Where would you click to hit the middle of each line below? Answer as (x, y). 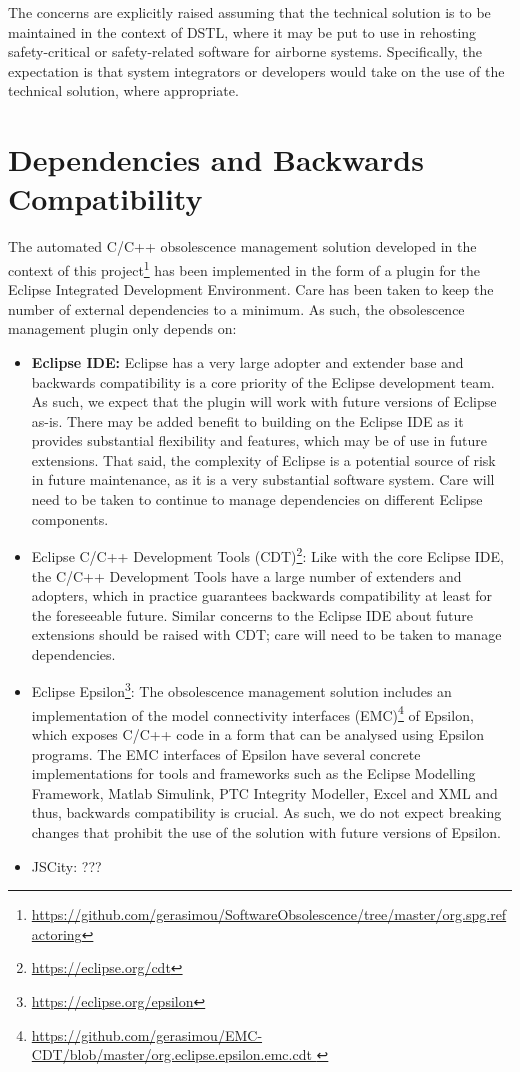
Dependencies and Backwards (216, 159)
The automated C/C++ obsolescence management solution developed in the (242, 246)
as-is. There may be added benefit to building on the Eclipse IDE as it (247, 420)
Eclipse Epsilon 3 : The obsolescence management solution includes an (241, 690)
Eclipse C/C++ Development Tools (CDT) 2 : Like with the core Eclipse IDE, (267, 554)
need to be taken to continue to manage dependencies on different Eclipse (257, 499)
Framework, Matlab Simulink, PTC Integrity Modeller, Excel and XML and (264, 792)
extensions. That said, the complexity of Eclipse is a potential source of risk (263, 459)
